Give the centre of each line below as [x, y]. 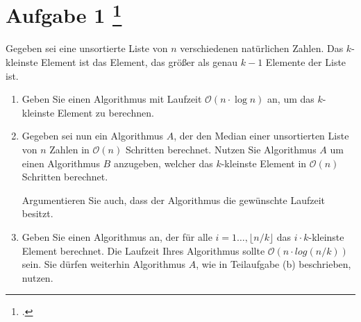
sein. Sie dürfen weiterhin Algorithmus [103, 264]
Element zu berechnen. [106, 112]
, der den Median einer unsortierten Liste [261, 136]
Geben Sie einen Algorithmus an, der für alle [117, 236]
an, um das [291, 99]
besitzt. [37, 213]
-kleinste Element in [264, 163]
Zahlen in [69, 150]
